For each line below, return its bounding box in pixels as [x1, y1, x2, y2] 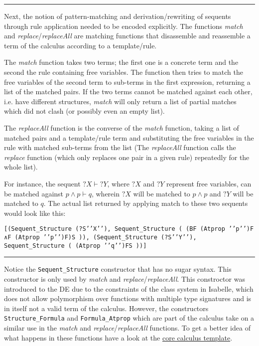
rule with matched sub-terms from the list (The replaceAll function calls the [4, 142, 236, 153]
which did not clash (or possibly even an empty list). [4, 106, 165, 116]
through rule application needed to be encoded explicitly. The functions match [4, 20, 243, 31]
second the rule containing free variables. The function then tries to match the [4, 66, 243, 77]
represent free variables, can [166, 178, 252, 188]
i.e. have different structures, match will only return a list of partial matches [4, 96, 237, 106]
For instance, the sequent [4, 178, 81, 188]
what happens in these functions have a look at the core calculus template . [4, 332, 233, 343]
